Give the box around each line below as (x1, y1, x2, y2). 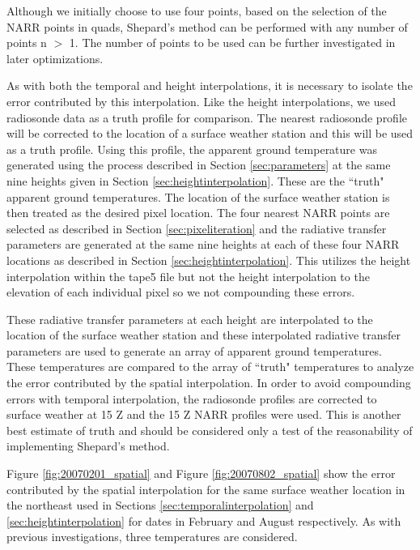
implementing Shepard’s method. (6, 437, 170, 454)
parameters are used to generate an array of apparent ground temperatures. (6, 342, 382, 359)
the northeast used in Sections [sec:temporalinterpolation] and (6, 497, 314, 514)
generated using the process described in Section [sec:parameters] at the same (6, 156, 391, 173)
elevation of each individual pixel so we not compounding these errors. (6, 284, 355, 301)
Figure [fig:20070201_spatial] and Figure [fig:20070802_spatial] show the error (6, 465, 396, 482)
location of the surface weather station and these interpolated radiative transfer (6, 326, 401, 343)
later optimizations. (6, 49, 104, 66)
